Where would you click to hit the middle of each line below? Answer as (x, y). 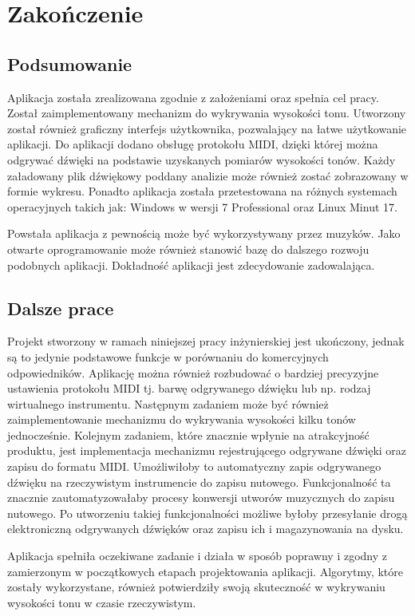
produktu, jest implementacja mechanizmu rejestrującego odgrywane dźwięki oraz (207, 450)
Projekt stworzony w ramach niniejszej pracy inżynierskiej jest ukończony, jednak (206, 341)
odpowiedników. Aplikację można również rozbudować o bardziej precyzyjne (193, 372)
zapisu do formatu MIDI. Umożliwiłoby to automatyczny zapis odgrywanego (194, 466)
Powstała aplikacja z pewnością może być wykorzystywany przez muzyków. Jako (204, 233)
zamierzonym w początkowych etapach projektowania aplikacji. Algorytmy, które (205, 571)
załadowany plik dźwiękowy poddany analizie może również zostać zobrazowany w (208, 175)
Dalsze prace (61, 308)
